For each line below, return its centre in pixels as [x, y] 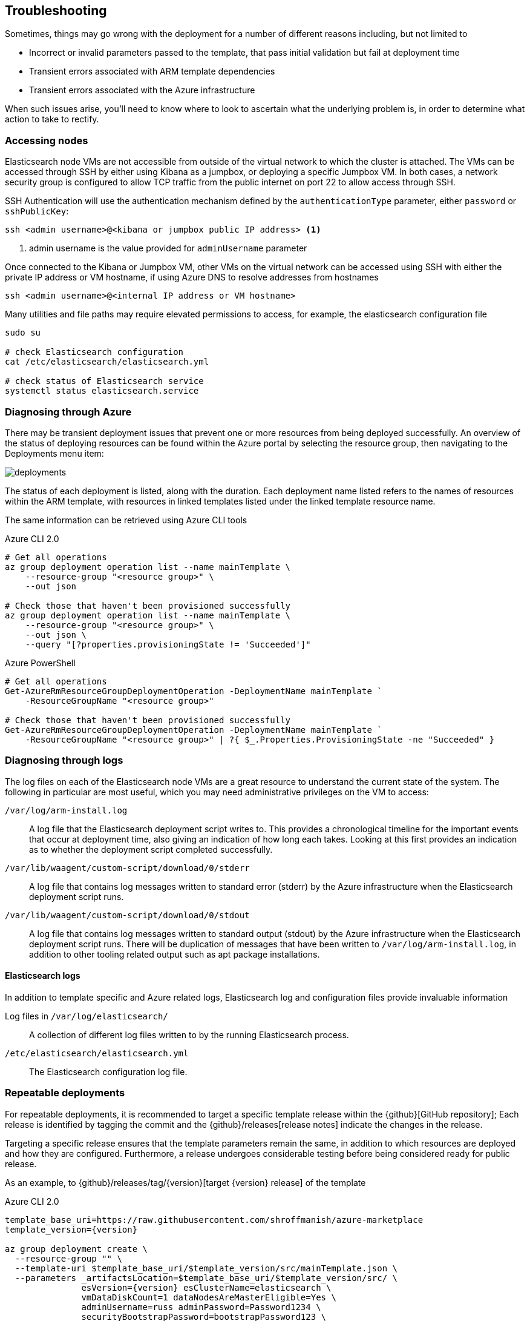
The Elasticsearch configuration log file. [108, 1071]
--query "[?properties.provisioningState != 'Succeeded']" [168, 644]
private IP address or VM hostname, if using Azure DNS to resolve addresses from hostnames [192, 277]
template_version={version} [71, 1229]
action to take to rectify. [52, 119]
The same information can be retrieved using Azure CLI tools [126, 520]
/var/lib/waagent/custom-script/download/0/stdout [127, 915]
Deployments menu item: [54, 453]
